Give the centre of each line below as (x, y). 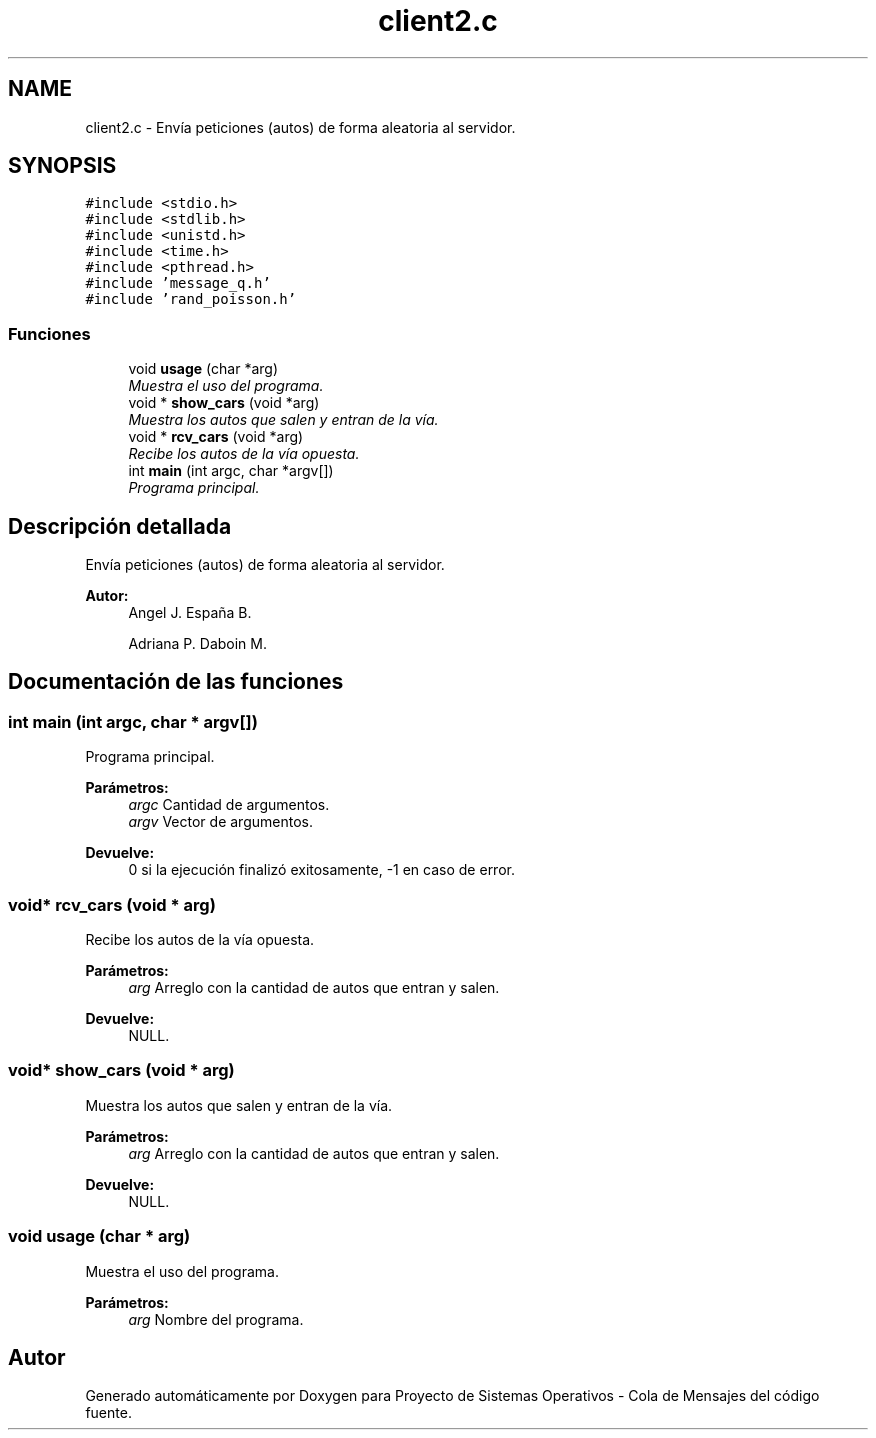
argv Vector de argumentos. (220, 822)
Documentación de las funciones (176, 682)
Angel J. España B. (190, 613)
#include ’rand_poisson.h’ (191, 299)
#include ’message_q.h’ (178, 283)
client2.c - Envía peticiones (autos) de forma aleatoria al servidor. (300, 127)
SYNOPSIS (62, 166)
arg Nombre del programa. (216, 1319)
